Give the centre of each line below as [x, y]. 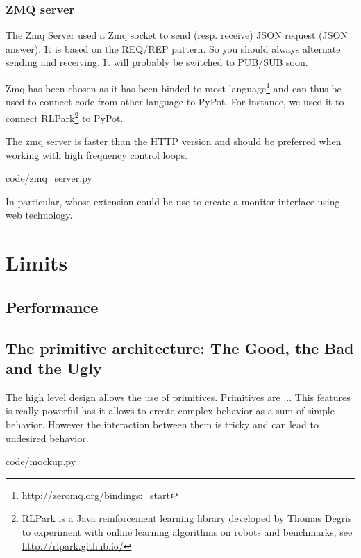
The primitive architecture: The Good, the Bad [180, 347]
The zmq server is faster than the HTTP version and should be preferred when [174, 141]
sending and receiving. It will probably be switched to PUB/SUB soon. [157, 62]
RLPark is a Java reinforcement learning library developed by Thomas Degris [187, 518]
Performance [52, 306]
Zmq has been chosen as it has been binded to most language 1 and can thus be [174, 87]
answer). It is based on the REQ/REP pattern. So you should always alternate [173, 48]
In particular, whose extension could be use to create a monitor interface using [173, 201]
